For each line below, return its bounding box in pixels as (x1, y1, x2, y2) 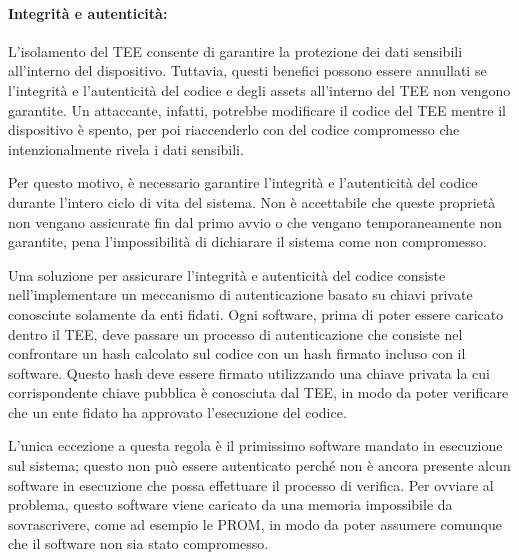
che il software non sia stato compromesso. (8, 533, 269, 554)
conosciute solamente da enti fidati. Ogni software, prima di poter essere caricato (8, 303, 504, 324)
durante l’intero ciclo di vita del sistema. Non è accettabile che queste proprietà (8, 191, 496, 212)
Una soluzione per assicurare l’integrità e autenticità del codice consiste (8, 264, 446, 285)
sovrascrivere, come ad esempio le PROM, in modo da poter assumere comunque (8, 513, 503, 534)
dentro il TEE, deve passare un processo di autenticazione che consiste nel (8, 323, 463, 344)
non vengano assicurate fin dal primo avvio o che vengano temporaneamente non (8, 211, 503, 232)
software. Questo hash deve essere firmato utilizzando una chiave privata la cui (8, 362, 490, 383)
